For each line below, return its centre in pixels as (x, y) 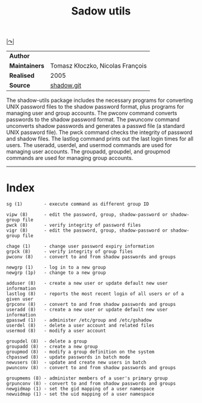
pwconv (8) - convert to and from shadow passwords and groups (91, 257)
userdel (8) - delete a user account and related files (80, 326)
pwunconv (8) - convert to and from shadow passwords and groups (91, 368)
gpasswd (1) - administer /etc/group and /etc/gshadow (79, 320)
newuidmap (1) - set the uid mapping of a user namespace (80, 394)
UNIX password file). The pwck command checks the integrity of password (99, 132)
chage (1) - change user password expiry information (80, 246)
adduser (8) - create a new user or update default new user (87, 284)
